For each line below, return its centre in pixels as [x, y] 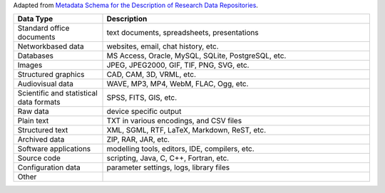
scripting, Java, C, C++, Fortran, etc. [168, 158]
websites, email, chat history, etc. [163, 46]
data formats [39, 102]
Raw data [33, 112]
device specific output [144, 112]
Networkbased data [51, 46]
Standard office [43, 28]
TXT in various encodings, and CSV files [174, 121]
